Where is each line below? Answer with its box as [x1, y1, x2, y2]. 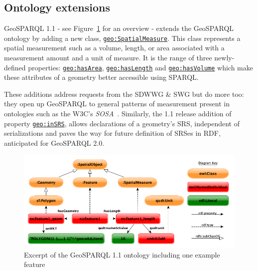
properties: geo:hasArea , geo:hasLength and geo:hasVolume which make [28, 62, 253, 72]
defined [4, 62, 26, 72]
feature [24, 259, 45, 270]
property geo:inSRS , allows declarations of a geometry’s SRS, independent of [4, 118, 240, 128]
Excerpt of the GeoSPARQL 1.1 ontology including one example [24, 249, 220, 260]
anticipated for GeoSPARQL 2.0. [4, 137, 105, 148]
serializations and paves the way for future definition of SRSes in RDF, [4, 128, 221, 138]
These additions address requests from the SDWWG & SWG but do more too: [4, 88, 244, 99]
